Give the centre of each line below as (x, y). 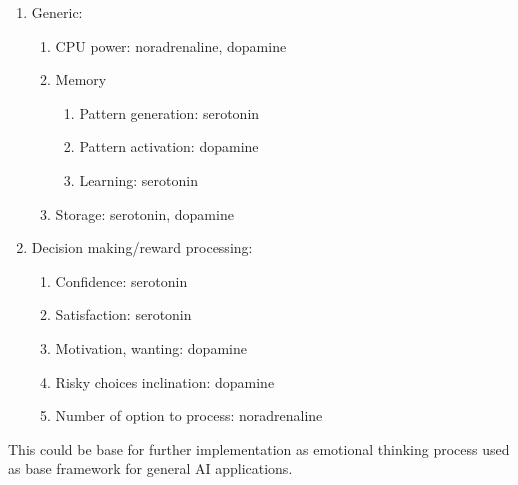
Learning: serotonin (138, 179)
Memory (81, 79)
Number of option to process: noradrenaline (189, 415)
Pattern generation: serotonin (169, 112)
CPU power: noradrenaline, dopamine (171, 45)
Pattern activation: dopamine (169, 146)
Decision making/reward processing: (142, 247)
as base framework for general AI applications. (150, 468)
